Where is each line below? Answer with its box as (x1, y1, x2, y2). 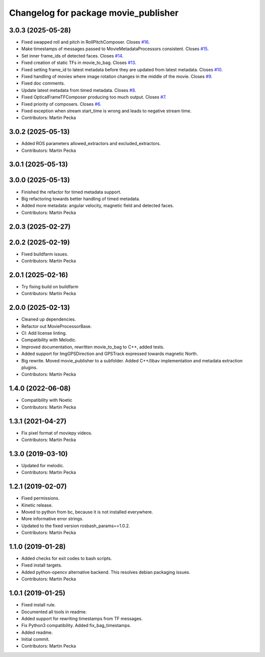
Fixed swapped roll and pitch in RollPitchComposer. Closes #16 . (21, 39, 150, 45)
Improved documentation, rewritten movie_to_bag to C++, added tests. (21, 344, 164, 350)
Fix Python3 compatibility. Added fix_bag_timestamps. (21, 623, 132, 628)
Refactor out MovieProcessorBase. (21, 323, 92, 329)
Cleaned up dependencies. (21, 316, 76, 322)
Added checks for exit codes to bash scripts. (21, 556, 112, 562)
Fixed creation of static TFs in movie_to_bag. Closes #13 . (21, 60, 136, 66)
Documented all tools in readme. (21, 609, 87, 615)
